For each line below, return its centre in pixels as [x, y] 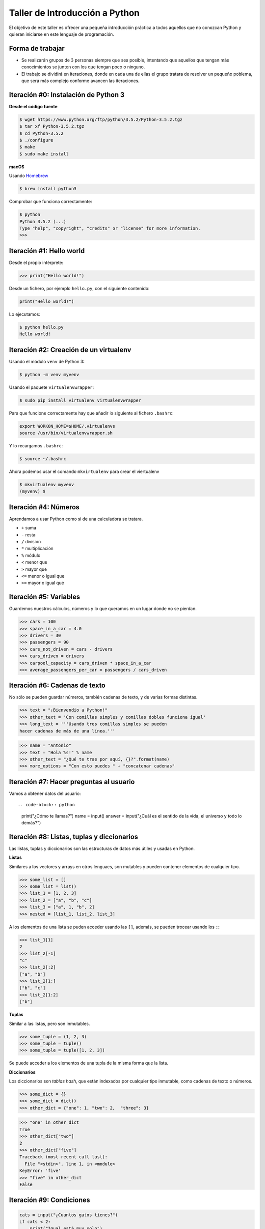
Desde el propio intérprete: [36, 263]
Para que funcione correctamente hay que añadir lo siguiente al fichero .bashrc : [91, 413]
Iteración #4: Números [44, 507]
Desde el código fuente [33, 106]
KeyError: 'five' [40, 1171]
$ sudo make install [44, 154]
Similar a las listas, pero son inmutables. [50, 1024]
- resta [28, 535]
